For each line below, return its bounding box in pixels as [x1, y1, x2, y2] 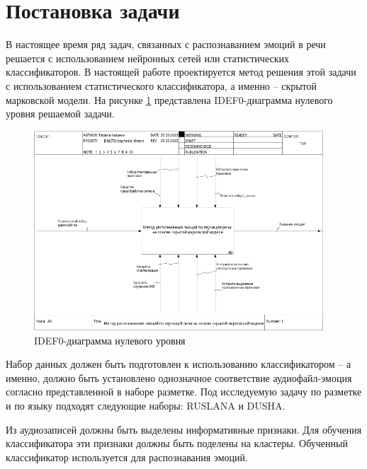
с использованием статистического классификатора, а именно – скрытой [6, 78, 317, 93]
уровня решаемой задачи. [6, 106, 115, 121]
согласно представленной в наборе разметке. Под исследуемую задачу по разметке [6, 384, 362, 399]
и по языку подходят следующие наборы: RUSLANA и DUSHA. [6, 398, 286, 412]
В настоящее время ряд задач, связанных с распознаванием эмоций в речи [6, 37, 326, 52]
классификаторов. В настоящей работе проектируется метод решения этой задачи [6, 64, 356, 79]
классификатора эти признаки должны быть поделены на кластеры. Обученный [6, 436, 348, 451]
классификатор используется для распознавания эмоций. [6, 449, 248, 464]
